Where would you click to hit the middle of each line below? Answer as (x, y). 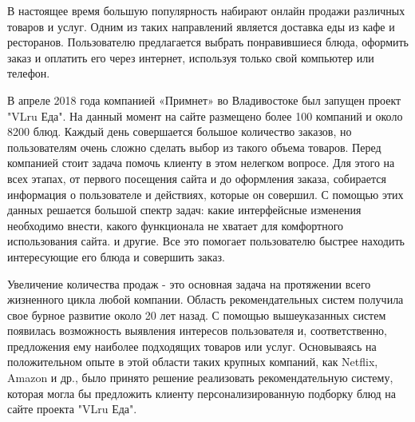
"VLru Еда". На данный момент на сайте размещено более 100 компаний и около (205, 115)
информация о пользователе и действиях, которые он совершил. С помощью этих (206, 194)
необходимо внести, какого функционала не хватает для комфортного (176, 225)
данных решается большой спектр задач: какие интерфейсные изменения (184, 210)
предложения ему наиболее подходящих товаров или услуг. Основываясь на (192, 346)
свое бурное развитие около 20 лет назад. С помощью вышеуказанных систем (197, 315)
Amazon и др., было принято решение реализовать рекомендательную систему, (200, 378)
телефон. (29, 73)
